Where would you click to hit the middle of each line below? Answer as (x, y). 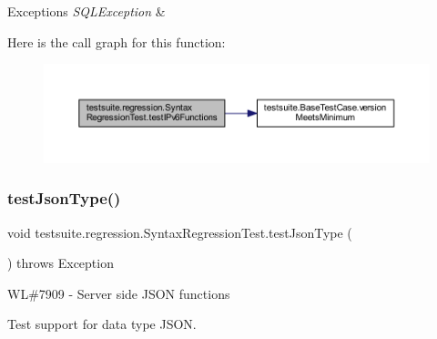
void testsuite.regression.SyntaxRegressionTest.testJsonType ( (180, 232)
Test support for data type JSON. (102, 324)
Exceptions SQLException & (86, 11)
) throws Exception (61, 263)
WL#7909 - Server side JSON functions (119, 293)
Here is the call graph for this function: (117, 41)
